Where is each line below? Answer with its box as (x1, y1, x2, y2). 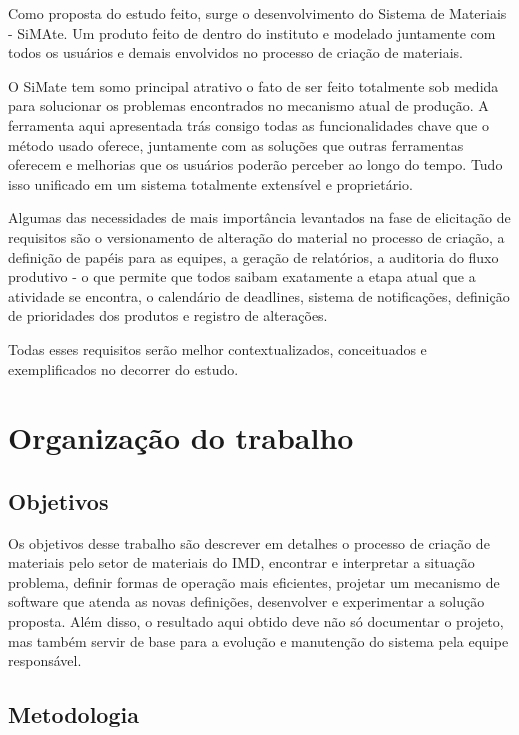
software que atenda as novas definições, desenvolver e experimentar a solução (8, 591, 485, 612)
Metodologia (8, 699, 139, 730)
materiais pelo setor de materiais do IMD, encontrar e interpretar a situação (8, 552, 475, 573)
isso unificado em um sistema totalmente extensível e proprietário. (8, 173, 413, 194)
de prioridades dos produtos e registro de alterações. (8, 305, 328, 326)
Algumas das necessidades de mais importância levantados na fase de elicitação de (8, 207, 511, 228)
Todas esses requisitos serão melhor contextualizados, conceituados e (8, 338, 427, 359)
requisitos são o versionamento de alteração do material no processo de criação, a (8, 226, 505, 247)
